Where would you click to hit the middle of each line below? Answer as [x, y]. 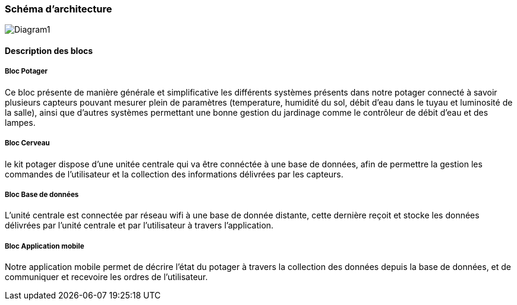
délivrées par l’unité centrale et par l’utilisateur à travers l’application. [139, 225]
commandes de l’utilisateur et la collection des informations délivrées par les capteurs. [174, 174]
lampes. [20, 122]
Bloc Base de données [42, 194]
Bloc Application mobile [45, 246]
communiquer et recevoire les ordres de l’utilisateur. [106, 277]
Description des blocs [49, 50]
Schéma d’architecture [59, 9]
